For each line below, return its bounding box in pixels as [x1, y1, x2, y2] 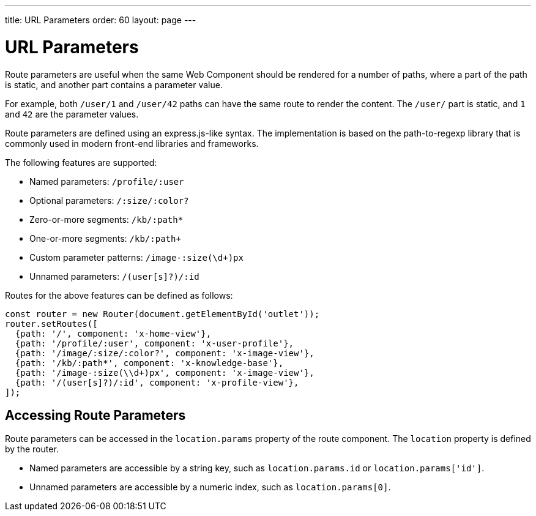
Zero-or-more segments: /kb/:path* [29, 214, 184, 225]
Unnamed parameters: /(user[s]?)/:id [29, 271, 199, 282]
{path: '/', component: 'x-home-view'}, [15, 328, 212, 338]
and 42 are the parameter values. [5, 108, 139, 119]
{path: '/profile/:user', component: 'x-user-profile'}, [15, 338, 294, 348]
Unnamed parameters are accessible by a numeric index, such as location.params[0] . [29, 482, 391, 493]
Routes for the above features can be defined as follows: [5, 290, 233, 301]
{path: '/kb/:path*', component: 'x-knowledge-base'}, [15, 357, 284, 368]
